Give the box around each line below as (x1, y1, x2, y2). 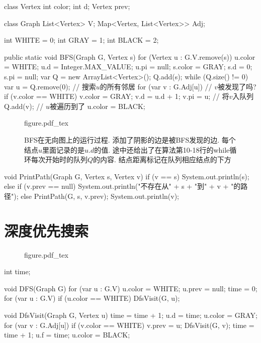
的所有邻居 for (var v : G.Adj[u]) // (100, 81, 212, 91)
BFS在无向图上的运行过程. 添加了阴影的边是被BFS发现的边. (24, 134, 220, 145)
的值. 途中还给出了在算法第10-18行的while (94, 144, 230, 155)
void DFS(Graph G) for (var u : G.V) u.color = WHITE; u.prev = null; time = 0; (4, 283, 257, 293)
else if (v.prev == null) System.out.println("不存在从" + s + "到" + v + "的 (4, 181, 241, 191)
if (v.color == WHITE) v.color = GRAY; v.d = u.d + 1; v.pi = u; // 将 (4, 91, 229, 101)
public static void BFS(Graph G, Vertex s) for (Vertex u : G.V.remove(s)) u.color (4, 51, 255, 62)
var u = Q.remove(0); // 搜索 (4, 81, 96, 91)
